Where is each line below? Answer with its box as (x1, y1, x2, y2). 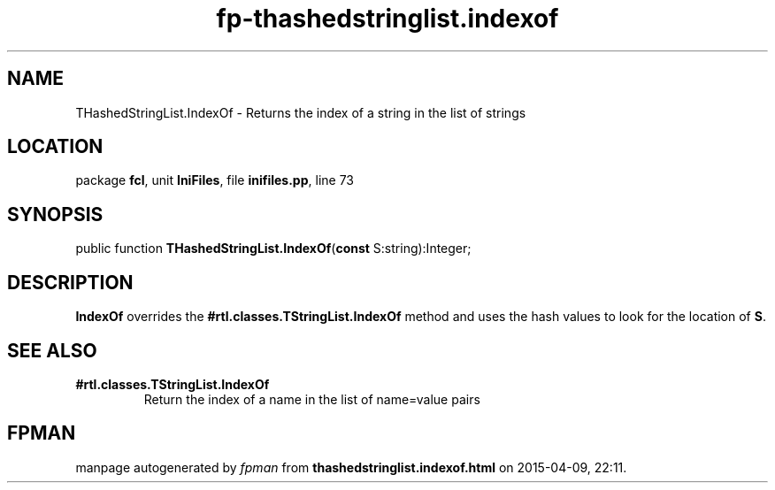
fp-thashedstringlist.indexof (216, 4, 559, 34)
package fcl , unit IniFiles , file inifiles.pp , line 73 (75, 172, 354, 188)
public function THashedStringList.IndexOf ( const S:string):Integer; (75, 241, 472, 256)
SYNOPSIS (7, 203, 104, 226)
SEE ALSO (7, 339, 97, 362)
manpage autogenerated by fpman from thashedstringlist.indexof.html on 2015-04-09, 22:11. (75, 459, 627, 475)
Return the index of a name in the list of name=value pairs (143, 391, 480, 407)
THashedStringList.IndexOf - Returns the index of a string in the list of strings (75, 104, 526, 120)
